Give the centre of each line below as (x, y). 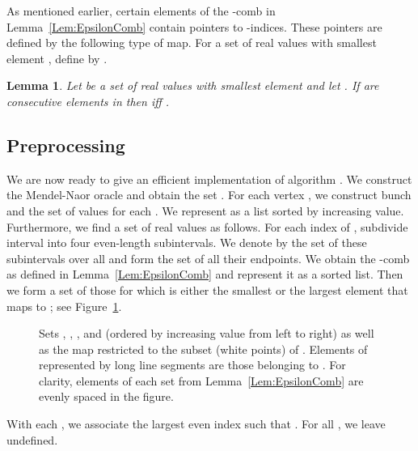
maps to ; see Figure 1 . (64, 306)
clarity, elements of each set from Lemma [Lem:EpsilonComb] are (201, 380)
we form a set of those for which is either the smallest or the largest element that (207, 289)
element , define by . (57, 58)
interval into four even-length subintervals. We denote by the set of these (187, 243)
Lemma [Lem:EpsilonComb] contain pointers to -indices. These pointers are (194, 26)
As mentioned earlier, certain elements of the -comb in (141, 11)
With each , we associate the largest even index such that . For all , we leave (196, 424)
